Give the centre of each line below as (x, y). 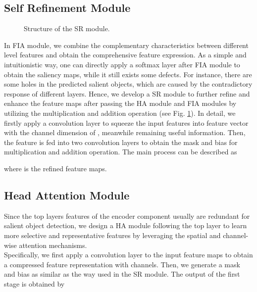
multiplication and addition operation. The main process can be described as (121, 152)
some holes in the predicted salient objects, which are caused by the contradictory (128, 84)
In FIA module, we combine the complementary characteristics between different (126, 45)
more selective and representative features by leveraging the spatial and (112, 235)
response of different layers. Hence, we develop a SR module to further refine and (127, 93)
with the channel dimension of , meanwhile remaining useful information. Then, (125, 132)
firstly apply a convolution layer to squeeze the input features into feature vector (126, 122)
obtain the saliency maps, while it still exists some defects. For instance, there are (128, 74)
